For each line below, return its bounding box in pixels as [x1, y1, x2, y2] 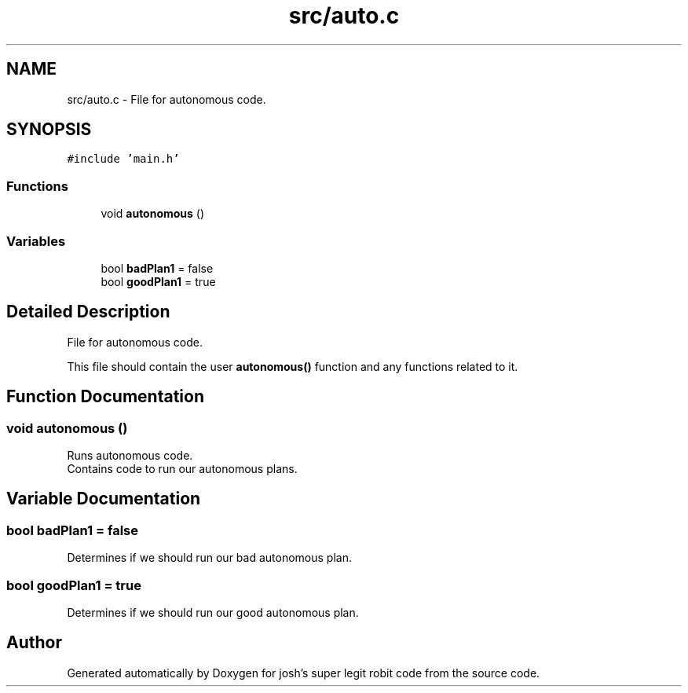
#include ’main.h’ [67, 152, 180, 166]
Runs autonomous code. [67, 449, 193, 462]
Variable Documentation [6, 489, 201, 509]
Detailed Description [6, 302, 170, 322]
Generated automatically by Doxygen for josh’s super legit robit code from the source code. [67, 665, 540, 680]
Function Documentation [6, 387, 204, 407]
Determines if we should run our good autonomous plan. [67, 605, 359, 619]
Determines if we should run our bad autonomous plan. [67, 551, 352, 565]
